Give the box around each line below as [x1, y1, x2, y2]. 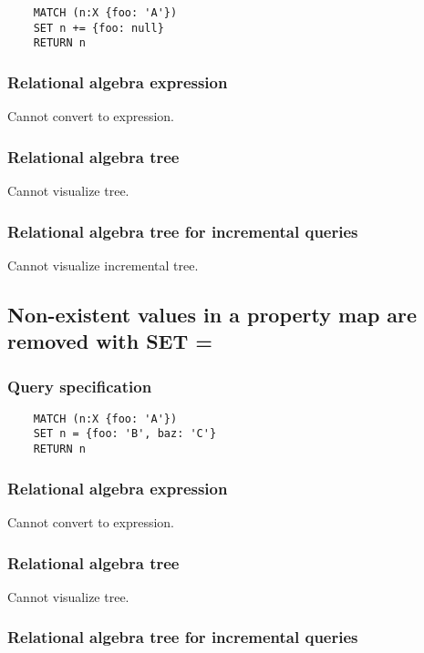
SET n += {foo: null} [33, 21, 164, 35]
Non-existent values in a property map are [7, 300, 418, 328]
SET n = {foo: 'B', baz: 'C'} [33, 427, 217, 441]
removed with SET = [7, 327, 213, 355]
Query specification [7, 374, 152, 397]
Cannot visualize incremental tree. [7, 255, 199, 274]
